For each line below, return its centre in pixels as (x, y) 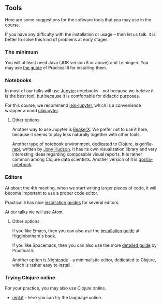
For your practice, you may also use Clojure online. (56, 288)
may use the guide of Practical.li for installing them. (56, 68)
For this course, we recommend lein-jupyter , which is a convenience (73, 105)
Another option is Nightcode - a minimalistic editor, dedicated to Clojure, (84, 260)
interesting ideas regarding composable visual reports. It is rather (77, 154)
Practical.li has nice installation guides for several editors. (62, 202)
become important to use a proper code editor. (52, 193)
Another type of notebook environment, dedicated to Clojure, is (75, 144)
